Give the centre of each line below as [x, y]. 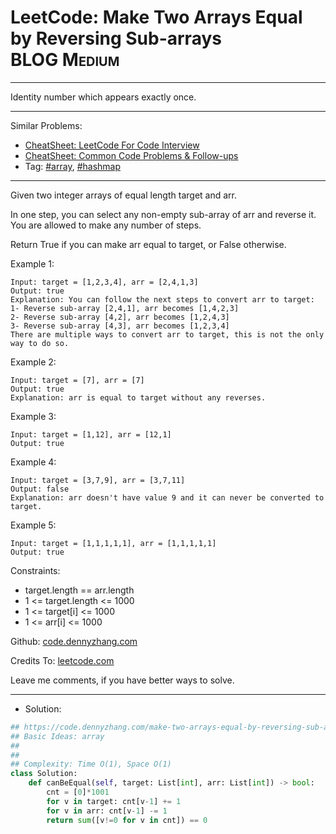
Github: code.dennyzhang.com [74, 641]
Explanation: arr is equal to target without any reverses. [138, 397]
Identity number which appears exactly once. [103, 97]
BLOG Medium [65, 60]
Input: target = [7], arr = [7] [77, 380]
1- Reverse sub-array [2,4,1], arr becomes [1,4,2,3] [125, 308]
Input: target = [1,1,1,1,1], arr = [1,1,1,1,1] [113, 543]
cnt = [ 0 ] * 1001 [78, 792]
